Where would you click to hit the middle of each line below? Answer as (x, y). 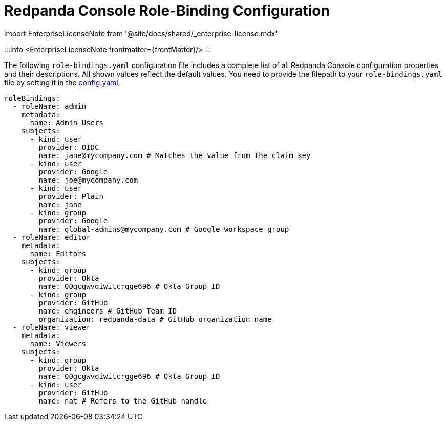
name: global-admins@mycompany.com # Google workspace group (164, 229)
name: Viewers (58, 343)
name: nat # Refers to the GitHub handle (123, 401)
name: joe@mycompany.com (88, 180)
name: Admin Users (67, 122)
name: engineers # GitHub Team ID (108, 311)
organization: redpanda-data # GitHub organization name (155, 319)
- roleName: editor (51, 237)
